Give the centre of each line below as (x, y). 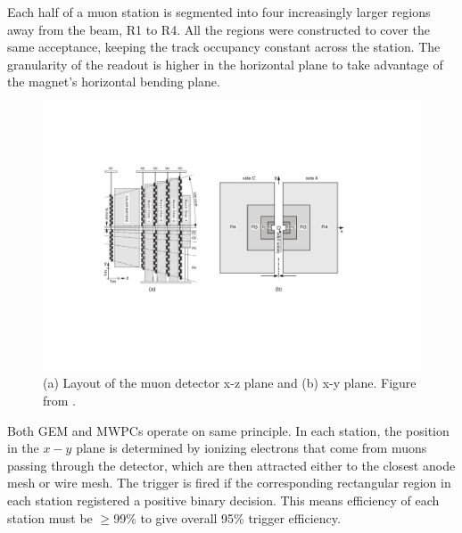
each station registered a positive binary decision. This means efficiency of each (223, 500)
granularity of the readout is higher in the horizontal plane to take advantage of (225, 64)
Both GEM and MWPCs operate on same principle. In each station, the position (228, 430)
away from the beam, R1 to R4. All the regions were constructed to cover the (219, 29)
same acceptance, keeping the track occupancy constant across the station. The (224, 47)
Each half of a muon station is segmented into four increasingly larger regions (219, 12)
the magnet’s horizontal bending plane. (114, 82)
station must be (50, 517)
